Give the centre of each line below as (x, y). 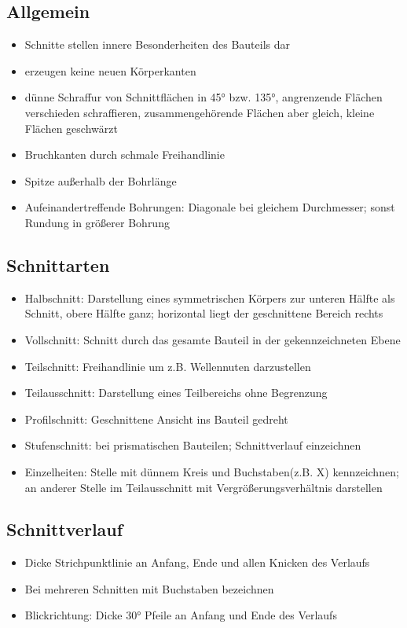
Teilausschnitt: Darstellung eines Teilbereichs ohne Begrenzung (176, 393)
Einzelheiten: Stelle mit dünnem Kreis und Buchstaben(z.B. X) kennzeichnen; (212, 471)
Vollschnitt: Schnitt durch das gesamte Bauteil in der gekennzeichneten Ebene (213, 339)
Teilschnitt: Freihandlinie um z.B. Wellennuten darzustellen (168, 366)
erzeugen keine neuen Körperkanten (110, 70)
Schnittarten (58, 264)
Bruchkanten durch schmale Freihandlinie (125, 154)
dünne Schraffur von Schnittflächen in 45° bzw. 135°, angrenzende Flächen (203, 97)
